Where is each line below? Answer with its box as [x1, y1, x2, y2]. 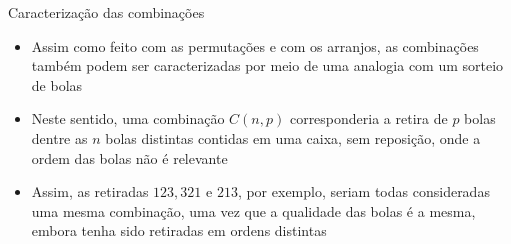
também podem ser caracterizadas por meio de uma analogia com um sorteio [31, 55, 504, 76]
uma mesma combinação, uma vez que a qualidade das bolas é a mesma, [31, 200, 476, 221]
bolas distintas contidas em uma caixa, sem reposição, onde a [105, 127, 481, 148]
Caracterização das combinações [8, 2, 205, 22]
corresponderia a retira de [289, 108, 448, 129]
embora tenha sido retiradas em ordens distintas [31, 220, 327, 241]
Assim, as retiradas [31, 181, 149, 202]
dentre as [31, 127, 88, 148]
